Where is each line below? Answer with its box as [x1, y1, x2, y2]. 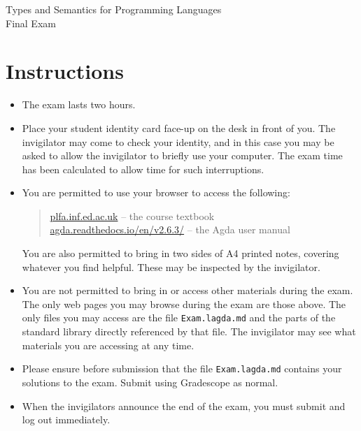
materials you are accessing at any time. [22, 337, 194, 352]
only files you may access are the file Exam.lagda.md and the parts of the [22, 310, 336, 325]
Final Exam [6, 15, 56, 30]
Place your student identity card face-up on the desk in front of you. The [22, 120, 336, 135]
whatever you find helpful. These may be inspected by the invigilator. [22, 259, 320, 274]
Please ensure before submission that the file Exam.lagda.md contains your [22, 361, 342, 376]
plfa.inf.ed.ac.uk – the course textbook [50, 208, 215, 223]
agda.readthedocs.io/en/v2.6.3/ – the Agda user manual [50, 222, 290, 237]
